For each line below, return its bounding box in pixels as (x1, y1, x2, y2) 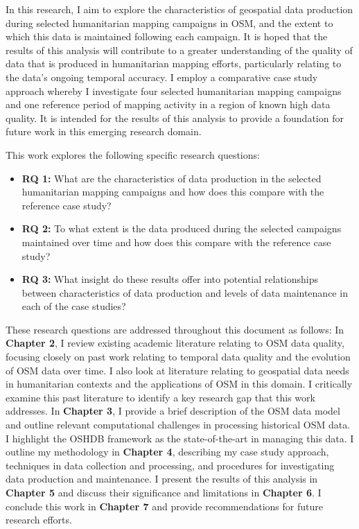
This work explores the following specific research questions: (6, 147, 260, 162)
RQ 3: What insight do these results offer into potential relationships (21, 272, 318, 286)
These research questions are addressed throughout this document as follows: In (6, 322, 344, 336)
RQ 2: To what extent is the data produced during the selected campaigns (21, 221, 342, 236)
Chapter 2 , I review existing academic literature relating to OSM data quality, (6, 336, 344, 350)
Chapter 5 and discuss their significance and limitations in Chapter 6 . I (6, 485, 322, 499)
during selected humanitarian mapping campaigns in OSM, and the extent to (6, 15, 333, 30)
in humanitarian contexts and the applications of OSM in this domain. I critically (6, 376, 353, 391)
